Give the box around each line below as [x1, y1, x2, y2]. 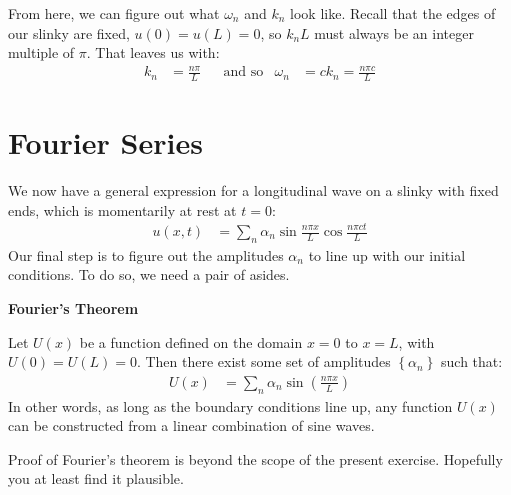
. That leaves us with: [86, 42, 220, 63]
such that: [441, 351, 503, 372]
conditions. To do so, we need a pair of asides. [8, 264, 290, 285]
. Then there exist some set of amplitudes [136, 351, 391, 372]
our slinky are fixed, [8, 22, 130, 43]
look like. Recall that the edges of [290, 3, 496, 23]
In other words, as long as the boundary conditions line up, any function [8, 395, 453, 416]
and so [223, 65, 264, 80]
